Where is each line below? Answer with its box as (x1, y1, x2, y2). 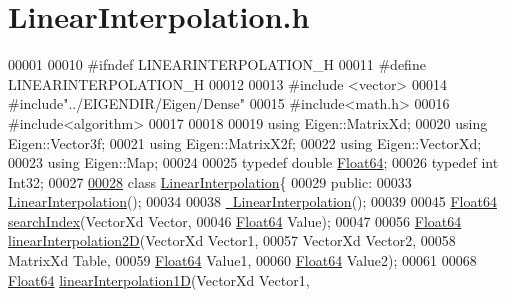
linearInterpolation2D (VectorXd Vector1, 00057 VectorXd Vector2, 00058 (8, 230, 456, 251)
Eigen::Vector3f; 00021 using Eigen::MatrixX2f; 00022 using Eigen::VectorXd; (8, 132, 482, 153)
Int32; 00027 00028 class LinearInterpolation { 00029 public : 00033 (8, 171, 412, 192)
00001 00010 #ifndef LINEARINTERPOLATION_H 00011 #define (8, 54, 426, 75)
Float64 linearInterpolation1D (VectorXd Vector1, (8, 269, 310, 290)
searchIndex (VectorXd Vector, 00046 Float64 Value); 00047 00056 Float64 (8, 210, 462, 231)
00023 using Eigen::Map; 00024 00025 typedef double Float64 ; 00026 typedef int (8, 152, 499, 173)
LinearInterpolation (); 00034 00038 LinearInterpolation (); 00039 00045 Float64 (8, 191, 497, 212)
